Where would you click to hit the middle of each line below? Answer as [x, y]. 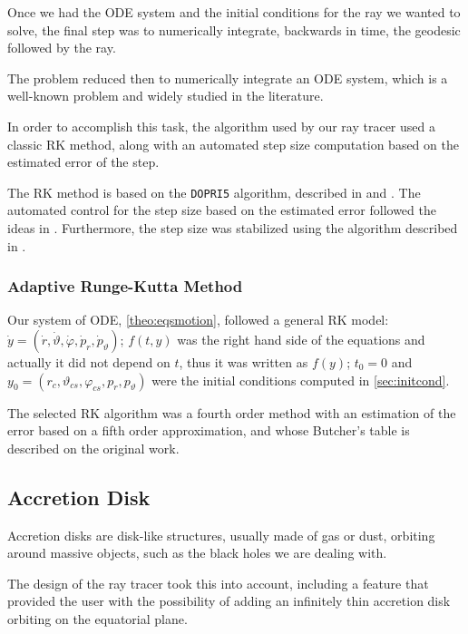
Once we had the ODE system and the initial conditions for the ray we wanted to [234, 12]
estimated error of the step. [83, 162]
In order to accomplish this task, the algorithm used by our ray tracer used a [221, 126]
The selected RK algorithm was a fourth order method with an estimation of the [232, 412]
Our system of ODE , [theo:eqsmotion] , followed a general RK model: [198, 320]
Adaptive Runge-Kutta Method [125, 286]
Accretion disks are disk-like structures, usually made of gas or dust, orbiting [221, 535]
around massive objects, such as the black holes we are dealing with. [197, 553]
